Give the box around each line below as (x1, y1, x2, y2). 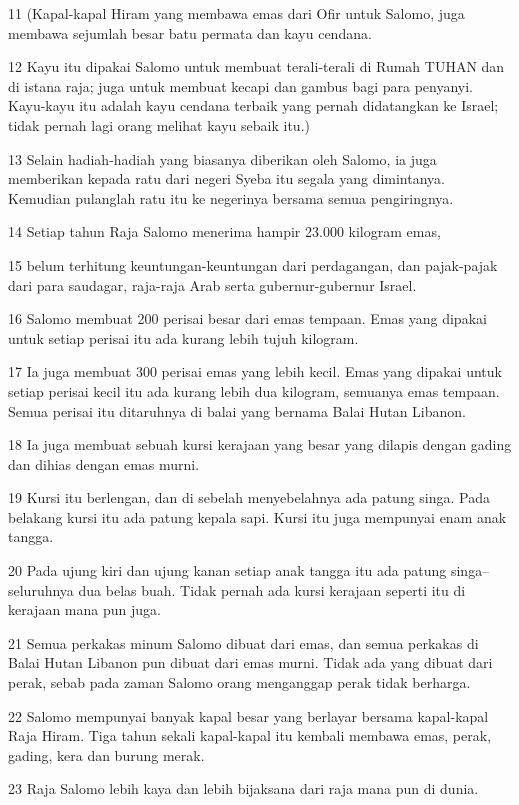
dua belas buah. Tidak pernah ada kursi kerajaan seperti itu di (78, 579, 466, 600)
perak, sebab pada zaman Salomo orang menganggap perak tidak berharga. (8, 672, 471, 693)
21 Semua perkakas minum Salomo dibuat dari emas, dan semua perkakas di (8, 632, 479, 653)
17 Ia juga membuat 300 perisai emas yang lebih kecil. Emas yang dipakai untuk (8, 361, 502, 382)
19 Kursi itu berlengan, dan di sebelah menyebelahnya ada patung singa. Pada (8, 487, 491, 508)
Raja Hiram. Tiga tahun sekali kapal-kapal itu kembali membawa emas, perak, (8, 725, 492, 746)
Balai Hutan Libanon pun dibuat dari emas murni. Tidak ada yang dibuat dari (8, 652, 493, 673)
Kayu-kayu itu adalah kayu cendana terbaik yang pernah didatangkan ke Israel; (8, 95, 499, 116)
